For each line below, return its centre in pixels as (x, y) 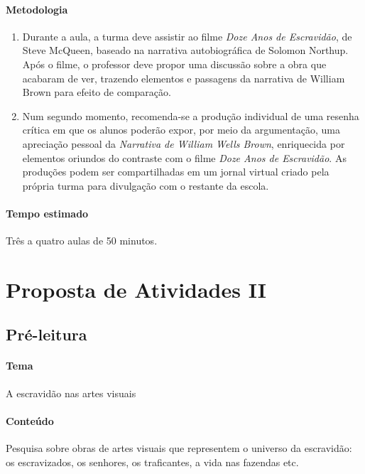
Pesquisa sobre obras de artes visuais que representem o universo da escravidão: (179, 448)
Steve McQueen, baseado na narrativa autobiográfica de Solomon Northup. (185, 50)
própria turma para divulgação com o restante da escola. (146, 185)
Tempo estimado (47, 213)
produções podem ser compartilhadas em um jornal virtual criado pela (176, 172)
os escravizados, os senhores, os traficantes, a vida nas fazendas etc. (152, 462)
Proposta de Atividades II (136, 289)
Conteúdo (30, 420)
